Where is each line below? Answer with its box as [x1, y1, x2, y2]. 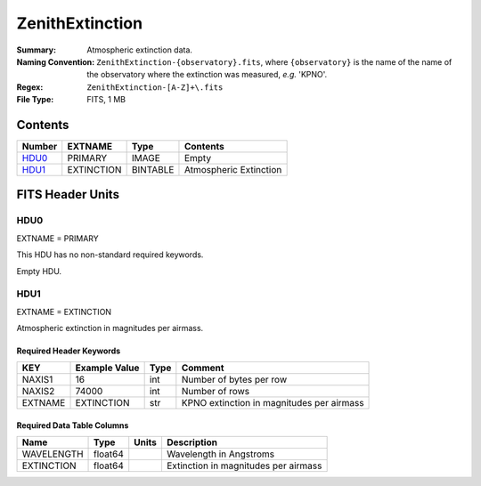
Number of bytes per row [181, 374, 288, 386]
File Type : [16, 94, 54, 105]
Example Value [75, 361, 140, 374]
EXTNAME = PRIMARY [16, 232, 100, 244]
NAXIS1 [21, 374, 53, 386]
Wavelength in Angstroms [166, 448, 275, 460]
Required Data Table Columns [16, 420, 129, 431]
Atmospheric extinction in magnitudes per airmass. [16, 323, 204, 334]
